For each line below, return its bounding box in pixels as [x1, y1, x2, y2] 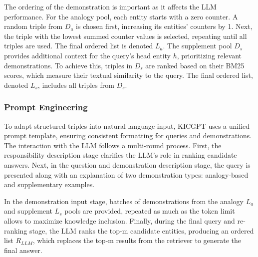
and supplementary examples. [4, 179, 95, 190]
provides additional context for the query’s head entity [4, 50, 171, 60]
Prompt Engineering [4, 101, 88, 113]
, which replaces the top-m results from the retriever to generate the [32, 235, 242, 246]
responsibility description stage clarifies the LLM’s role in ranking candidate [4, 150, 237, 160]
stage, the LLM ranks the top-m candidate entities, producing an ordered [29, 225, 254, 236]
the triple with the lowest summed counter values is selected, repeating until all [4, 30, 247, 41]
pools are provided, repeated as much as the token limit [64, 206, 235, 216]
